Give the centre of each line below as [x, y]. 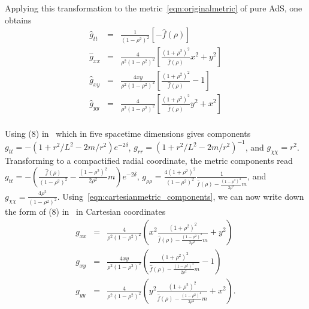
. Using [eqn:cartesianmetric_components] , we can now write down [181, 196]
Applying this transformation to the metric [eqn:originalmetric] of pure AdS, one [154, 8]
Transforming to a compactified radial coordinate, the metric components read [149, 160]
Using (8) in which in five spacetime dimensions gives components [128, 133]
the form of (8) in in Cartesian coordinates [85, 211]
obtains [18, 19]
